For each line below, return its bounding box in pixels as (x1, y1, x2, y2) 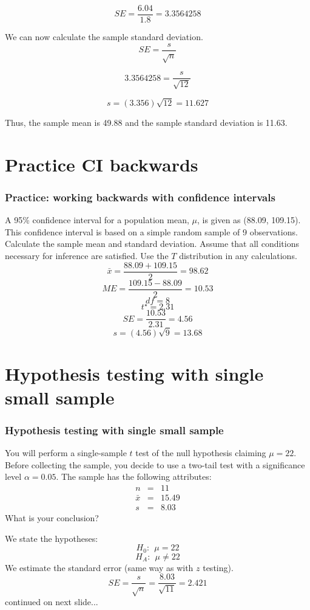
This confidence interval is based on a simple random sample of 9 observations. (5, 225, 298, 238)
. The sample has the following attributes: (56, 470, 212, 483)
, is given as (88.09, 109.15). (197, 213, 301, 226)
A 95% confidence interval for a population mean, (5, 213, 189, 226)
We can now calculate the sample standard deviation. (5, 30, 203, 43)
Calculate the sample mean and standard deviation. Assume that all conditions (5, 237, 299, 250)
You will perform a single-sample (5, 446, 127, 459)
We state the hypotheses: (5, 532, 98, 544)
